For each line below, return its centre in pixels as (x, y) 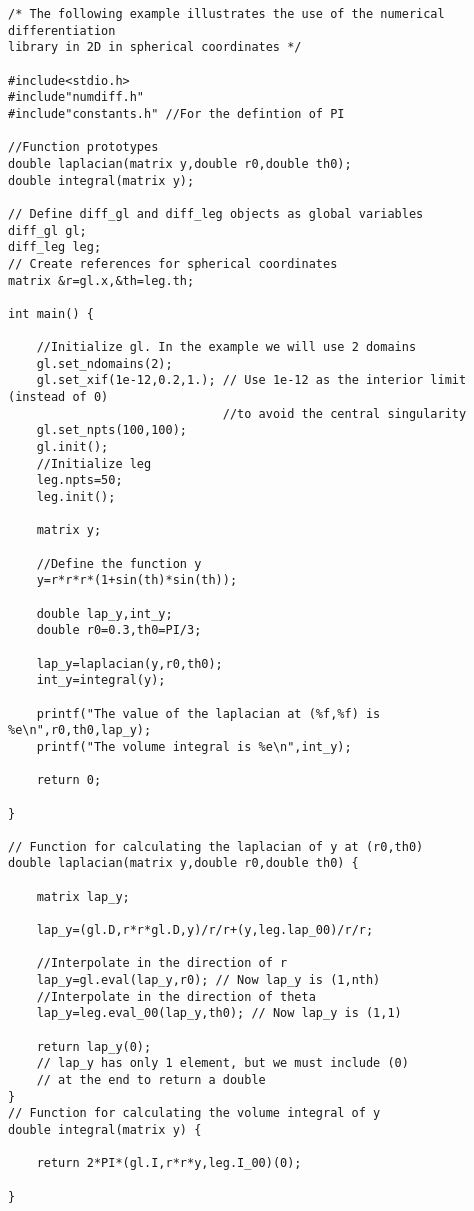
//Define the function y (119, 563)
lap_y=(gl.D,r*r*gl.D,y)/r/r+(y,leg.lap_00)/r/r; (205, 930)
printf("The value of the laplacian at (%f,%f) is (208, 713)
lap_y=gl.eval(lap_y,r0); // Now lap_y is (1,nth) (208, 980)
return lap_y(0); (94, 1046)
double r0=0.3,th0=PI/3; (119, 630)
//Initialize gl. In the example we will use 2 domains (226, 347)
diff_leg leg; (55, 247)
